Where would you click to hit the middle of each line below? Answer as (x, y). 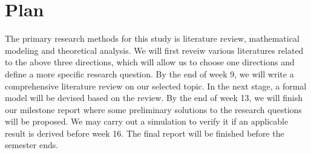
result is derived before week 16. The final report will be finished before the (145, 133)
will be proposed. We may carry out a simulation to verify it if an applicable (147, 121)
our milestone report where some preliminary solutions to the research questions (153, 109)
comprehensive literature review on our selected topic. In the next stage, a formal (156, 86)
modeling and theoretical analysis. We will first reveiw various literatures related (154, 50)
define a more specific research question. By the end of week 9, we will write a (149, 73)
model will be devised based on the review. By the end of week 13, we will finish (154, 98)
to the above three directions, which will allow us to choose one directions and (150, 62)
